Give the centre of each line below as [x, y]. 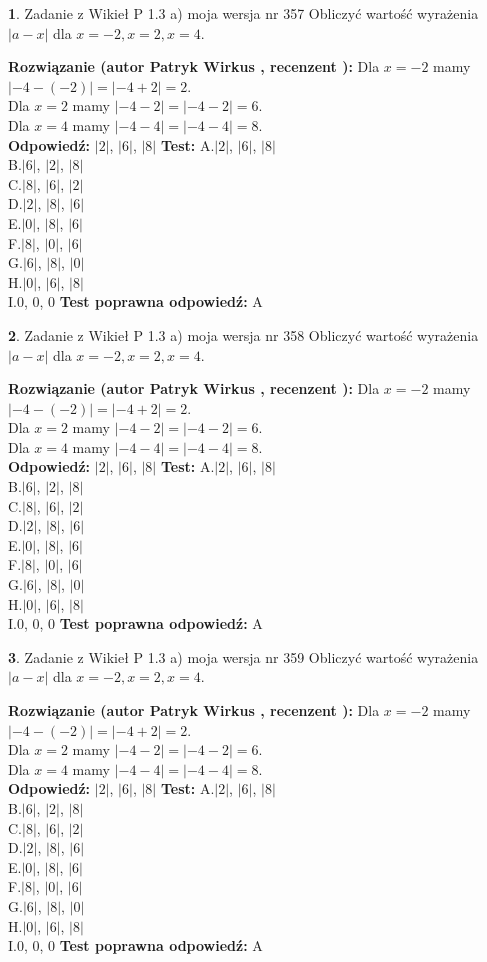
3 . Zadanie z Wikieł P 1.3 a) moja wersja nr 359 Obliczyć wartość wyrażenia [243, 656]
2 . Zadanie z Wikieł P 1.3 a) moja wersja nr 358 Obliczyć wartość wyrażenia [243, 334]
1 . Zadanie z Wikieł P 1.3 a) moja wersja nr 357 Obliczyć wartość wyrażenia [243, 13]
